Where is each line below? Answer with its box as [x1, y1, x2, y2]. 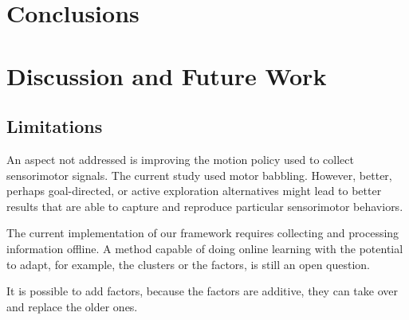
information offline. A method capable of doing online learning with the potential [6, 240, 403, 256]
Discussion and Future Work [6, 59, 327, 92]
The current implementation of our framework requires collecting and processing [6, 224, 399, 241]
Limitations [6, 114, 103, 139]
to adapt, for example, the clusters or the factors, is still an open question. [6, 256, 371, 272]
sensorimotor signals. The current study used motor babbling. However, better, [6, 166, 392, 183]
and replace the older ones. [6, 298, 138, 314]
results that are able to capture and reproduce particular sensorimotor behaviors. [6, 197, 403, 214]
